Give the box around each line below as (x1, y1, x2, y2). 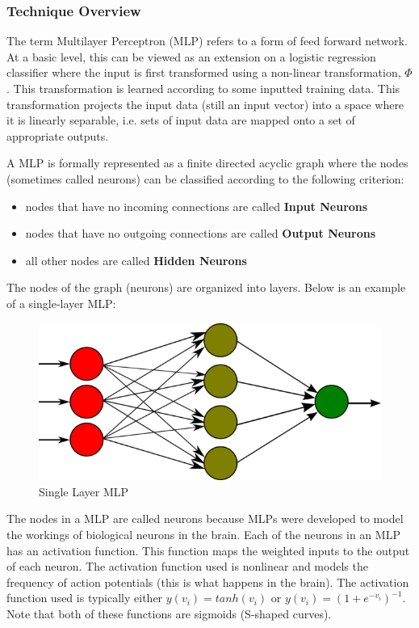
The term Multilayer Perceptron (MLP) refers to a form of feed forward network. (6, 32, 408, 49)
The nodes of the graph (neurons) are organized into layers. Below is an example (6, 279, 406, 296)
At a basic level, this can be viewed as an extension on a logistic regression (6, 48, 376, 65)
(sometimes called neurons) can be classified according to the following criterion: (6, 170, 404, 187)
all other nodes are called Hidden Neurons (25, 251, 247, 268)
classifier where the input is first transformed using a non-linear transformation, (6, 64, 401, 81)
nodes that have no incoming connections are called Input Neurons (25, 197, 368, 214)
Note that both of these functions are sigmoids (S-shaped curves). (6, 605, 332, 622)
